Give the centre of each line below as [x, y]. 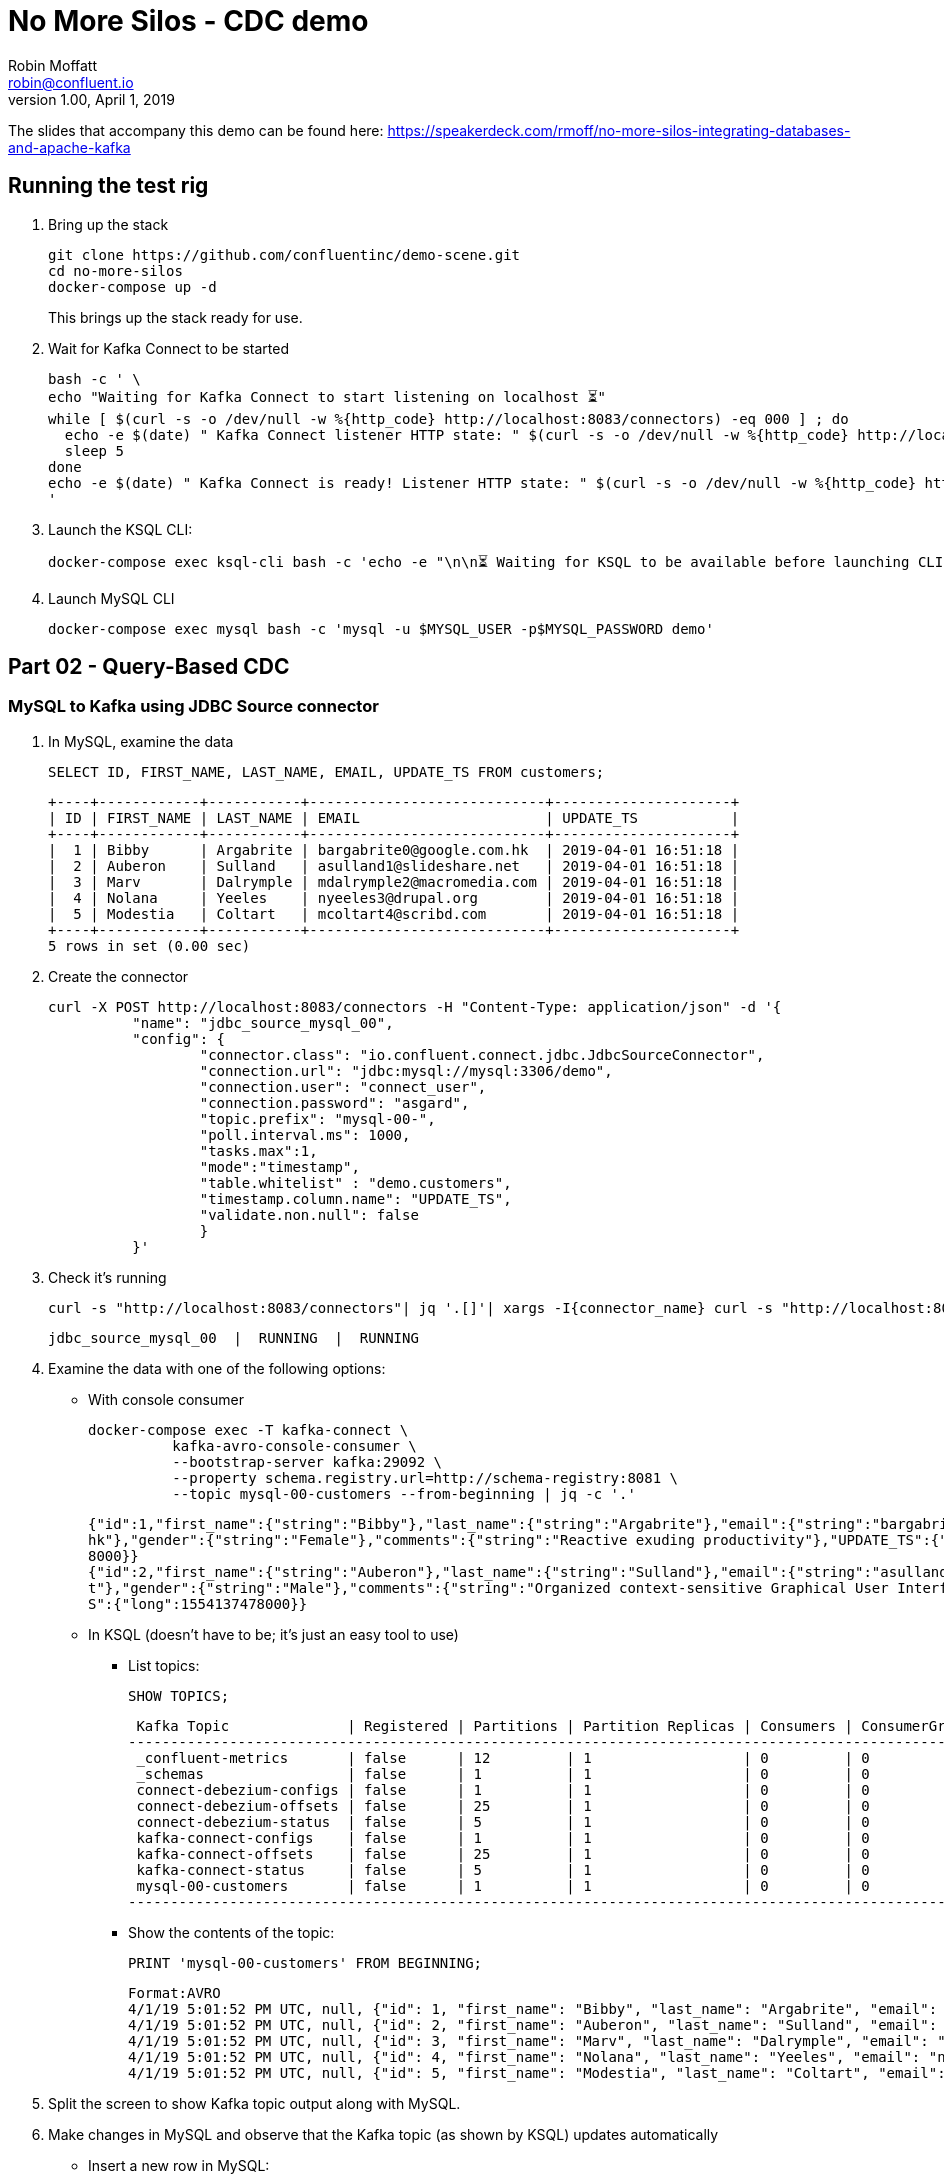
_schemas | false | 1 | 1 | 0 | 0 [503, 1773]
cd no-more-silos [115, 270]
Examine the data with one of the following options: [217, 1368]
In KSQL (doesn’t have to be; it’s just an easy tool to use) [273, 1634]
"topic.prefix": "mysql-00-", [317, 1118]
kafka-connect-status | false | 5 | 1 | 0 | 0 [503, 1869]
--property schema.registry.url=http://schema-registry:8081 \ [425, 1477]
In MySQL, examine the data [141, 741]
